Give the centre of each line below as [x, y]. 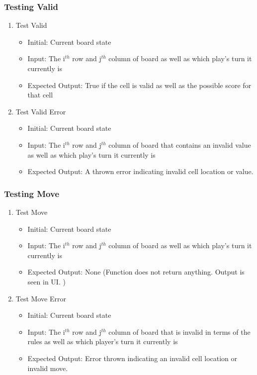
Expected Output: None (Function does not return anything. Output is [136, 272]
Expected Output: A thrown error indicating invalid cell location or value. [140, 171]
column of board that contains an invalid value [180, 144]
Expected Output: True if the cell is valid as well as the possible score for [139, 85]
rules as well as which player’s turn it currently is [103, 341]
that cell [40, 95]
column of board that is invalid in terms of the [179, 331]
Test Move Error [41, 298]
